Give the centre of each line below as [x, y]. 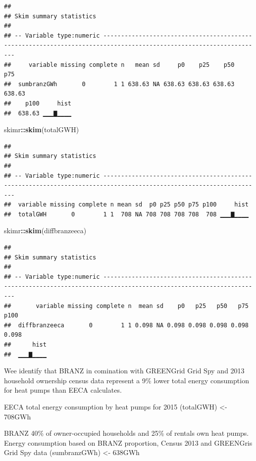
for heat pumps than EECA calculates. [63, 390]
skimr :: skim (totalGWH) [42, 129]
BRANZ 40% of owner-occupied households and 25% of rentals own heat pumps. [127, 433]
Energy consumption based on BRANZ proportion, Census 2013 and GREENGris [128, 442]
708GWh [18, 416]
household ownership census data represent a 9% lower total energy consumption [127, 380]
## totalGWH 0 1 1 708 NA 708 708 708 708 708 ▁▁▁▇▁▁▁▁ [126, 214]
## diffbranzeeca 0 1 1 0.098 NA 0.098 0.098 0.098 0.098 [126, 325]
